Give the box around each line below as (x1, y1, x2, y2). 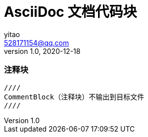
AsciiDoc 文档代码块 (4, 3, 137, 20)
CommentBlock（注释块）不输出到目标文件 (4, 92, 145, 101)
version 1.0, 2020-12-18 (4, 46, 81, 55)
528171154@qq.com (4, 38, 69, 47)
